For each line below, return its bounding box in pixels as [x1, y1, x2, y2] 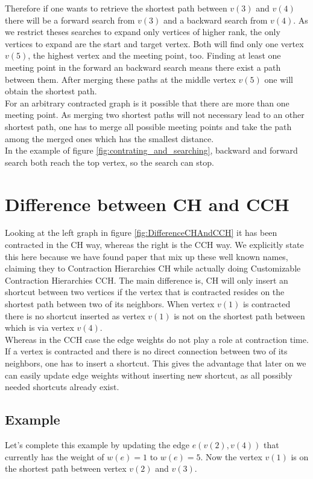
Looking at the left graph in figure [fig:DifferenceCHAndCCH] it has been [5, 226, 277, 239]
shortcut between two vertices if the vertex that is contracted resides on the [5, 285, 285, 298]
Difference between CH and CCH [5, 191, 289, 216]
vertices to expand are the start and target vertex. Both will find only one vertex [5, 37, 304, 50]
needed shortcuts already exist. [5, 380, 119, 393]
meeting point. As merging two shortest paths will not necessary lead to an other [5, 108, 305, 121]
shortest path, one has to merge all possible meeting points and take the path [5, 120, 292, 132]
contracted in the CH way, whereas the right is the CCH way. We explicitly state [5, 238, 304, 251]
